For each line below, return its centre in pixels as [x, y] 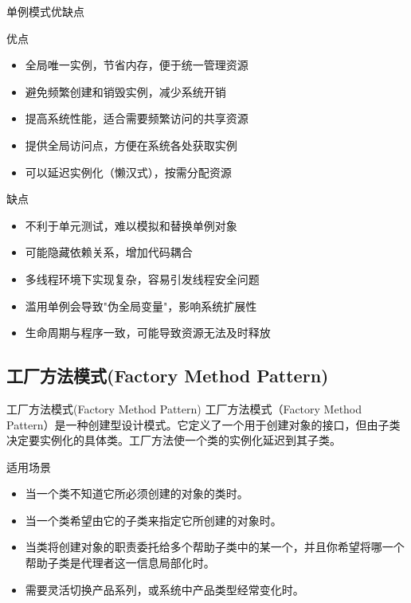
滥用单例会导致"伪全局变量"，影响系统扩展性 [141, 305]
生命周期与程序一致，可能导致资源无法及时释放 [148, 333]
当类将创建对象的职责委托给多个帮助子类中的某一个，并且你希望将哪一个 [215, 547]
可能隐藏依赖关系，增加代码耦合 [109, 252]
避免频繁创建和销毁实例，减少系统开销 [125, 91]
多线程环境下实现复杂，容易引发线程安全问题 [142, 278]
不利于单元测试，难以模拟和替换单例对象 [131, 225]
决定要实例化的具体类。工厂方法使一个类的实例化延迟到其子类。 [174, 440]
